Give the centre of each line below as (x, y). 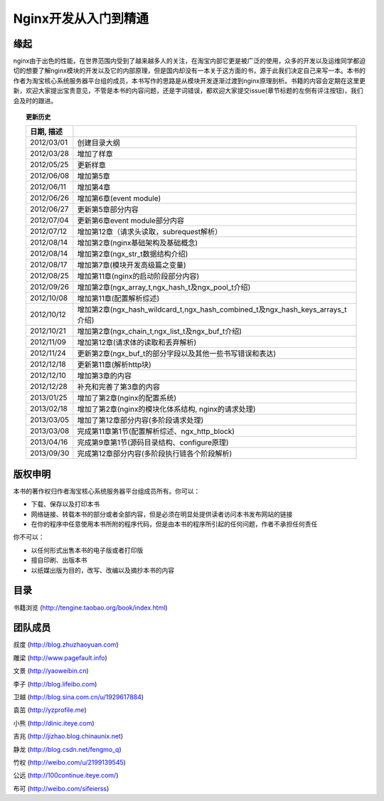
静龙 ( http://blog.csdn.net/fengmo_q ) (67, 749)
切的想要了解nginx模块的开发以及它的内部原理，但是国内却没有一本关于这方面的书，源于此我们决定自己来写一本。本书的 (190, 70)
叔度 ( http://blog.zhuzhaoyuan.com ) (66, 644)
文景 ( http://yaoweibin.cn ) (51, 671)
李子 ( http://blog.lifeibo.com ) (55, 684)
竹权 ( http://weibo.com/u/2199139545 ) (69, 762)
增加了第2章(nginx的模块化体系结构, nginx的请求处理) (166, 409)
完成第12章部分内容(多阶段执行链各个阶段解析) (155, 454)
